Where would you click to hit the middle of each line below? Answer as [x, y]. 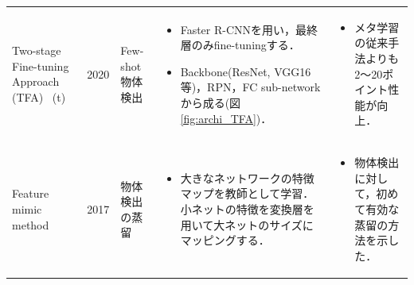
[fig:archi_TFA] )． [226, 118]
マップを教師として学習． [247, 193]
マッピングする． [225, 240]
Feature [31, 193]
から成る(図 [211, 102]
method [31, 224]
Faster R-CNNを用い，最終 [249, 29]
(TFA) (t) [39, 96]
